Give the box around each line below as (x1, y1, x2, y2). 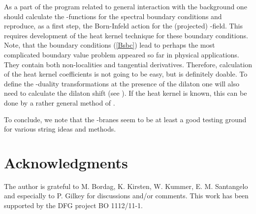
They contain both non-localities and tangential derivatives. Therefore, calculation (4, 59, 252, 69)
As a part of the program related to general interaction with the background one (4, 1, 247, 11)
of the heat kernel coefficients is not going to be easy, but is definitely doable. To (4, 69, 248, 79)
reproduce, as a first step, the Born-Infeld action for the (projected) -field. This (4, 21, 243, 31)
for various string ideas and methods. (4, 124, 116, 134)
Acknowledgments (4, 152, 128, 172)
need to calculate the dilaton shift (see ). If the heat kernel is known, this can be (4, 88, 247, 98)
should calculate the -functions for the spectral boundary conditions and (4, 11, 222, 21)
